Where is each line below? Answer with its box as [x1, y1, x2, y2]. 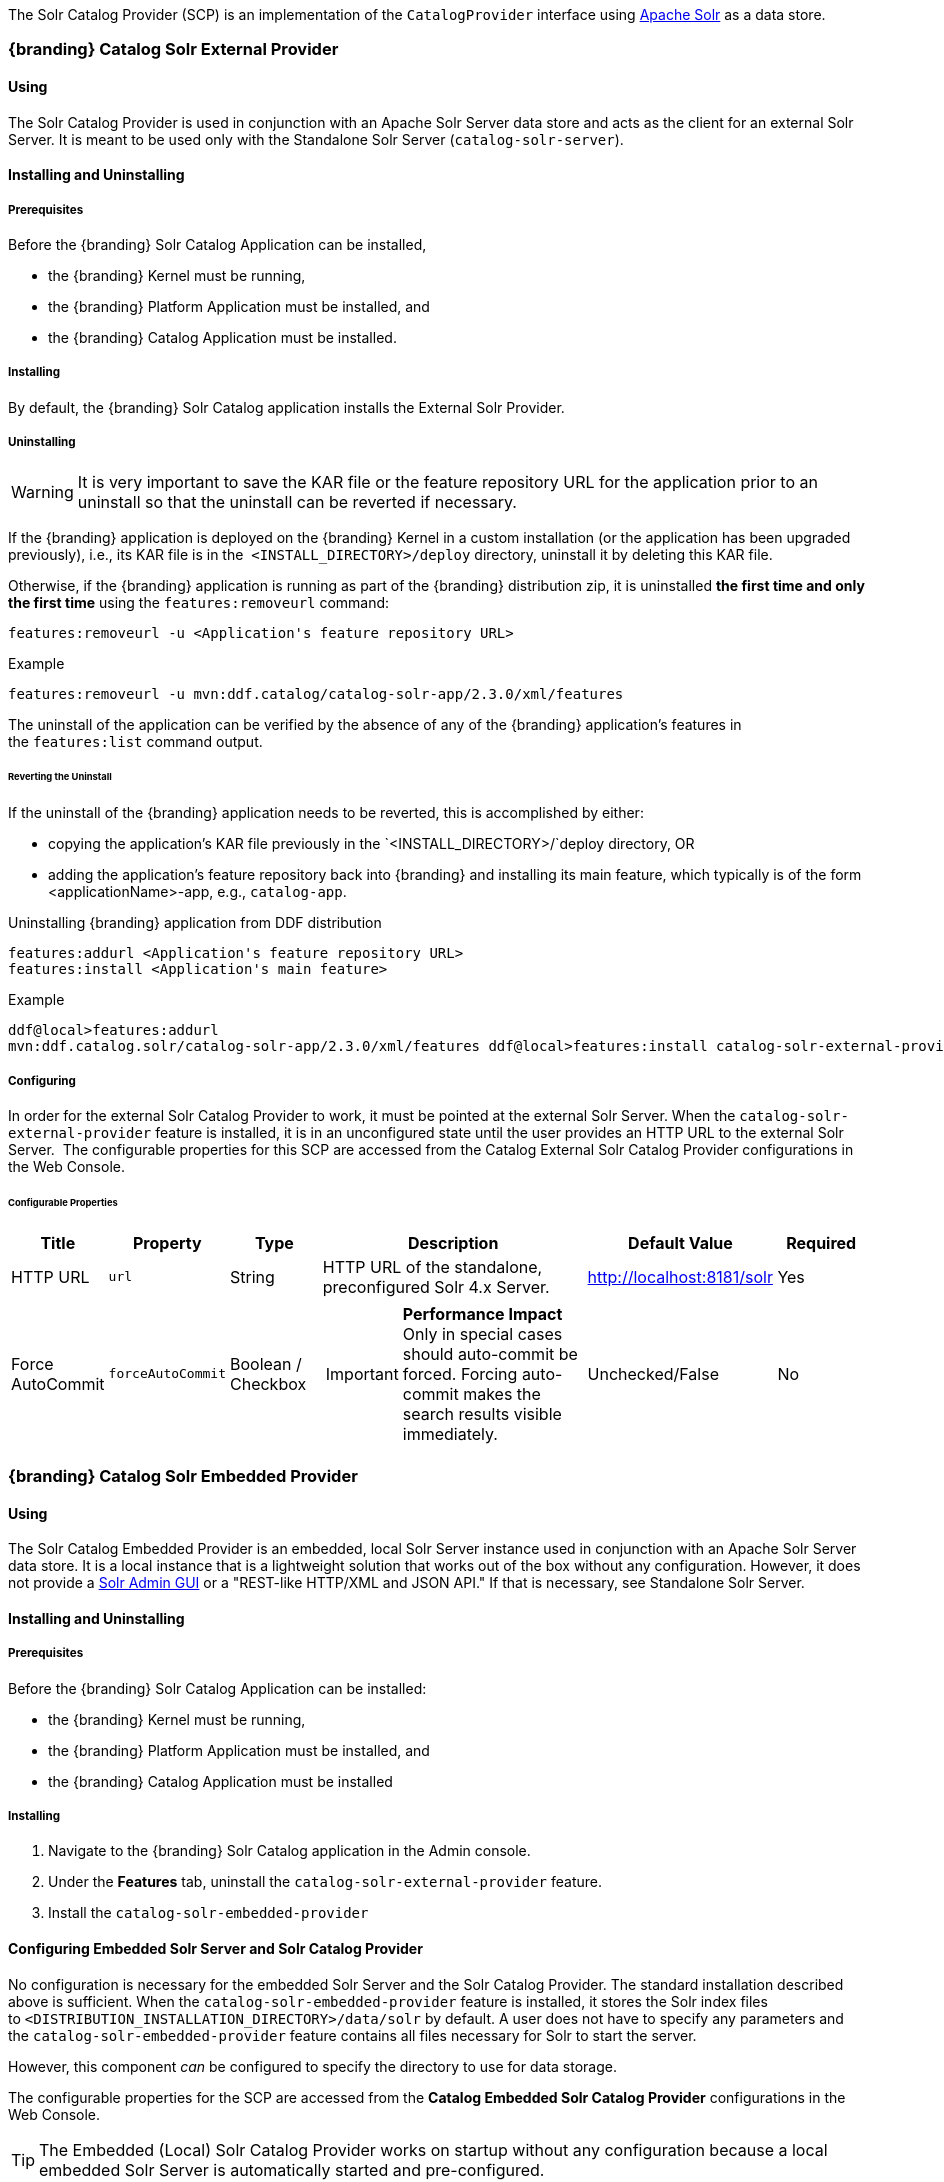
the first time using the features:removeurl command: [8, 593, 390, 611]
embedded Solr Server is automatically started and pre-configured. [39, 2159, 545, 2180]
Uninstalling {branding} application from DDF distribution [8, 914, 382, 932]
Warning [11, 481, 74, 502]
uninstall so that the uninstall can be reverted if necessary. [77, 491, 517, 512]
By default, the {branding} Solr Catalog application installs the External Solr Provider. [8, 398, 565, 416]
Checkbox [230, 1373, 307, 1394]
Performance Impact [402, 1303, 563, 1324]
